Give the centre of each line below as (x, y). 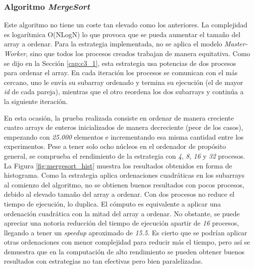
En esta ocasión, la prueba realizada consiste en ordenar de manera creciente (119, 117)
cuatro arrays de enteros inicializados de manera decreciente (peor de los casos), (124, 127)
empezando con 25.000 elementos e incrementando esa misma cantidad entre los (124, 136)
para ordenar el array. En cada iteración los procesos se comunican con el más (121, 72)
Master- (236, 44)
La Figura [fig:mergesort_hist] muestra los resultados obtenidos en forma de (118, 165)
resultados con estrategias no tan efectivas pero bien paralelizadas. (104, 261)
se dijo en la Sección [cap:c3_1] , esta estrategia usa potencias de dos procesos (120, 63)
